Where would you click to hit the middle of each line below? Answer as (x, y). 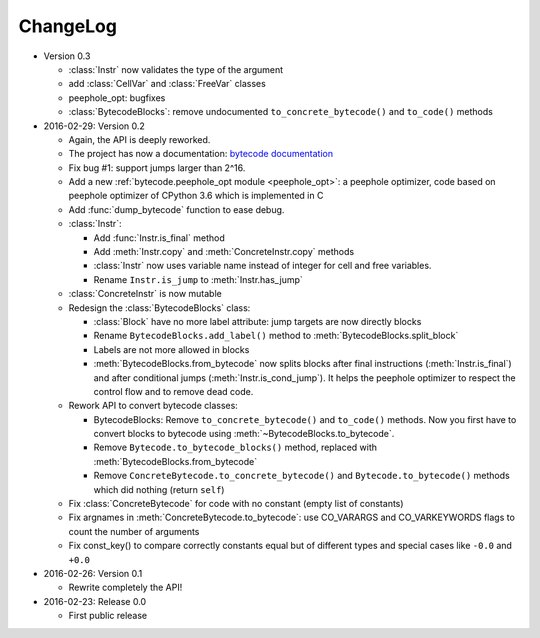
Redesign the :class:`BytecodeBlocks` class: (159, 307)
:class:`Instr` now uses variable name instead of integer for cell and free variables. (262, 266)
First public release (108, 616)
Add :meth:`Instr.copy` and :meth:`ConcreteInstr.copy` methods (224, 252)
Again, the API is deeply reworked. (139, 139)
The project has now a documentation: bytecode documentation (201, 154)
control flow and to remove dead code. (173, 391)
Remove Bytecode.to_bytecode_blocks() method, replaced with (235, 447)
